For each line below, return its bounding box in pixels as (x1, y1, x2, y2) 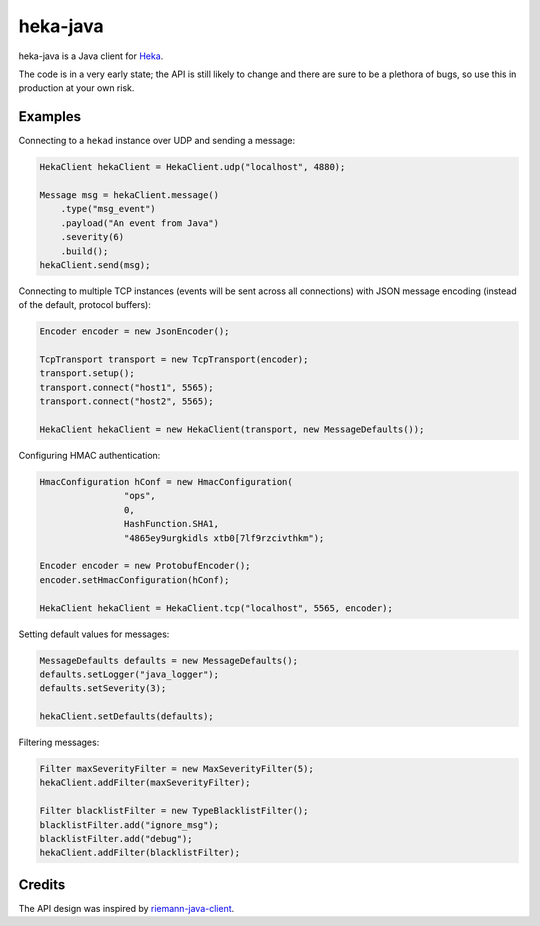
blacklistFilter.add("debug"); (39, 833, 194, 844)
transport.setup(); (39, 368, 135, 379)
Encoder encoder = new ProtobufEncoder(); (39, 560, 251, 572)
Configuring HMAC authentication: (18, 450, 161, 462)
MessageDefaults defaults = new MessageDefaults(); (39, 655, 299, 666)
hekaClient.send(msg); (39, 259, 151, 270)
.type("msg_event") (60, 203, 157, 215)
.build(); (60, 245, 109, 257)
